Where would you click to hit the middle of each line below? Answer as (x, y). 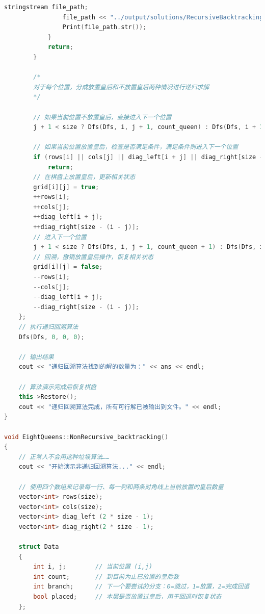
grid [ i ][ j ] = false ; (68, 267)
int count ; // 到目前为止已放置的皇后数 (106, 577)
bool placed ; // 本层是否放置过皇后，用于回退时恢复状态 (127, 597)
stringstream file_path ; (46, 7)
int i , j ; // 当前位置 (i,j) (93, 567)
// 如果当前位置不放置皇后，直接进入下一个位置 (102, 117)
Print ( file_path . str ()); (104, 27)
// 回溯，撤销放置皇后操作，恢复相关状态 (93, 257)
